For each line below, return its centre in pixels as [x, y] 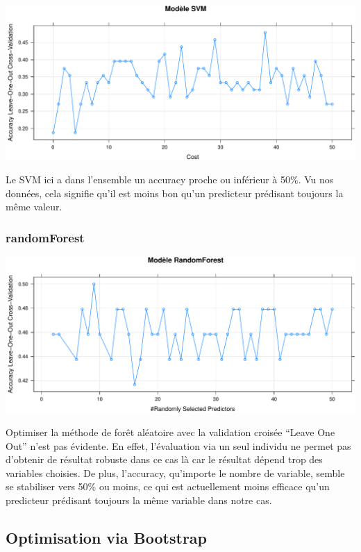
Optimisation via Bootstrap [107, 538]
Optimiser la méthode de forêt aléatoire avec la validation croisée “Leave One [170, 432]
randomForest [45, 237]
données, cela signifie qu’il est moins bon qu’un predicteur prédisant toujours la [175, 193]
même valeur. [34, 207]
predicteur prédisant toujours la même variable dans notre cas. [139, 500]
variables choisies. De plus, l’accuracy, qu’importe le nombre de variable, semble [175, 472]
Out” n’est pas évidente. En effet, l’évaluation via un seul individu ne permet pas [178, 445]
